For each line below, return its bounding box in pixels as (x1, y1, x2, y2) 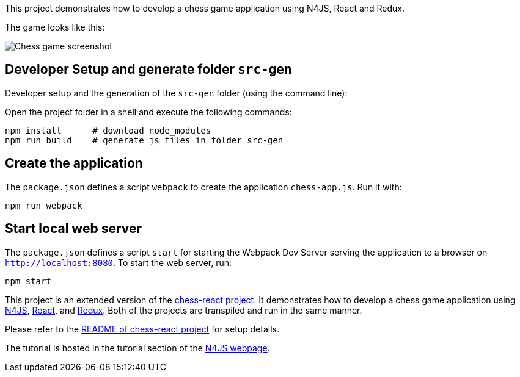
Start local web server (5, 221, 142, 237)
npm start (5, 276, 51, 286)
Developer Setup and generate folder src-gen (5, 62, 292, 77)
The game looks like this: (5, 22, 105, 32)
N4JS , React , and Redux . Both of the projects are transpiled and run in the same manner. (5, 304, 362, 315)
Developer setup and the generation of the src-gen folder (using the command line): (5, 87, 348, 98)
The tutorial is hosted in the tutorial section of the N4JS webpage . (5, 342, 270, 353)
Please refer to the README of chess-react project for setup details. (5, 323, 279, 334)
